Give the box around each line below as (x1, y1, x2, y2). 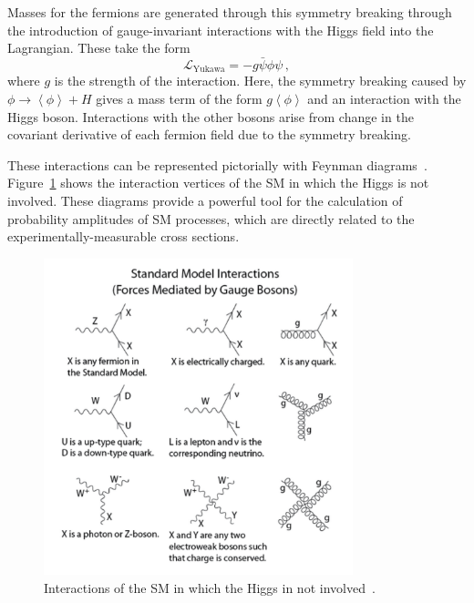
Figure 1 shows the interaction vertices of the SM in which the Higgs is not (7, 173, 429, 192)
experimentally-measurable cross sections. (7, 227, 240, 246)
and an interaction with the (307, 89, 461, 108)
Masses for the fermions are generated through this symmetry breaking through (7, 3, 452, 21)
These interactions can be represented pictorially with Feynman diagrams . (7, 155, 428, 174)
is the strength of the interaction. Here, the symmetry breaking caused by (54, 71, 467, 90)
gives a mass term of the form (96, 89, 263, 108)
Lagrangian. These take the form (7, 38, 191, 57)
